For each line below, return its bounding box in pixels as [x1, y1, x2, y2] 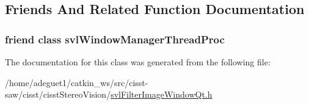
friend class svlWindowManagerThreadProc [5, 31, 225, 46]
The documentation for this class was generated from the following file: [5, 56, 271, 68]
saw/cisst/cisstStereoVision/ [5, 88, 111, 101]
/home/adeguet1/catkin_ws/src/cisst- [5, 76, 148, 89]
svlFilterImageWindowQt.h [111, 88, 213, 101]
